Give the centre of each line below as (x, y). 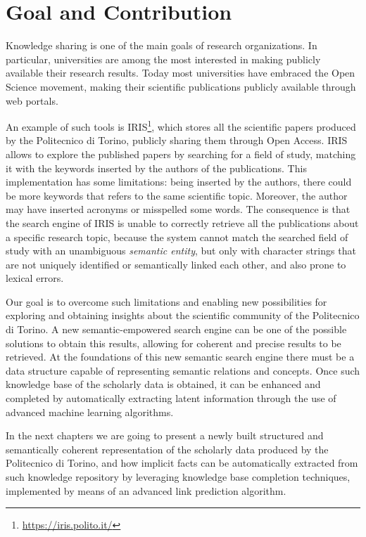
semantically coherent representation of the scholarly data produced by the (167, 449)
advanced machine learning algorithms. (90, 412)
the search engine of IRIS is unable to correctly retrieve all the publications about (182, 222)
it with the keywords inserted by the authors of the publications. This (156, 168)
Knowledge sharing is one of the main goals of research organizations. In (162, 45)
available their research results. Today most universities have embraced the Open (181, 73)
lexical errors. (35, 278)
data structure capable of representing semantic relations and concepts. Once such (183, 370)
